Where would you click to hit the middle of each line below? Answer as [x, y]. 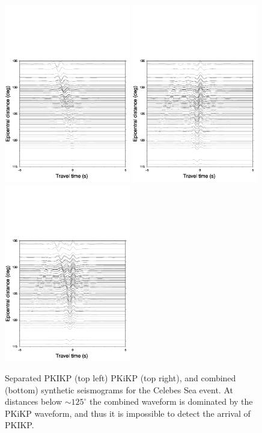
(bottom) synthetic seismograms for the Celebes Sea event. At [119, 389]
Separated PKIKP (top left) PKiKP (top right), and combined [120, 378]
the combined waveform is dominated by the [171, 401]
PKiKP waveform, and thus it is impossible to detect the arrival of [128, 413]
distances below [34, 401]
